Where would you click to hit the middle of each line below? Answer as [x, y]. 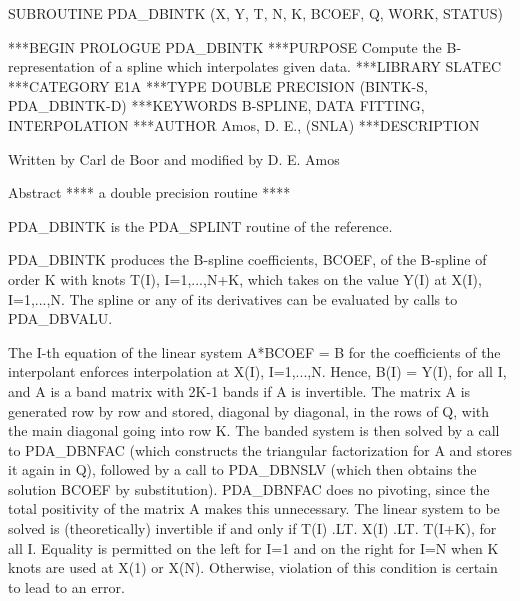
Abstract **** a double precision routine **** [149, 192]
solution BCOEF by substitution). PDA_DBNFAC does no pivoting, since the [249, 488]
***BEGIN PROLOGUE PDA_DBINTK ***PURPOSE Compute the [225, 46]
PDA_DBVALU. [60, 318]
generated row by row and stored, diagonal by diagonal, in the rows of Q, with [249, 410]
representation [51, 66]
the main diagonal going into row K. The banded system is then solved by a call [254, 430]
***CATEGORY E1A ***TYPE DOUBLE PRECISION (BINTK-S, [218, 85]
